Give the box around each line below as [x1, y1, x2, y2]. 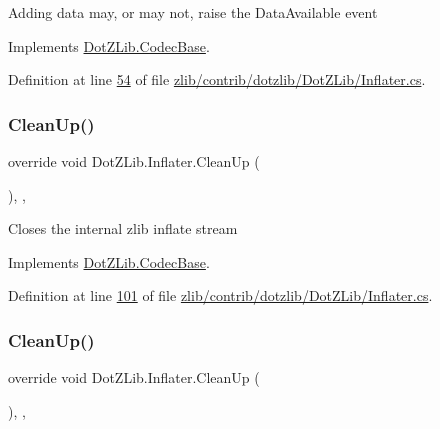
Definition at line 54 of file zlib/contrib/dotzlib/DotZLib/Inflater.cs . [8, 69, 426, 90]
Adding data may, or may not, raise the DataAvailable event [8, 2, 378, 22]
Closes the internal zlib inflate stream [8, 218, 238, 239]
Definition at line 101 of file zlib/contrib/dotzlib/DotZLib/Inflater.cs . [8, 285, 433, 306]
